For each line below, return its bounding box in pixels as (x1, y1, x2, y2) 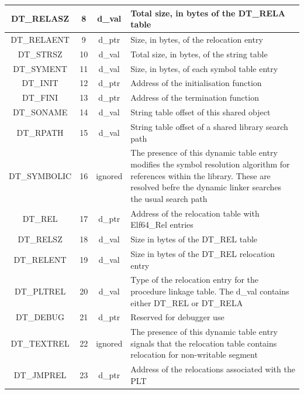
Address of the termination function (130, 91, 259, 104)
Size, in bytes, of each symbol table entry (130, 62, 278, 74)
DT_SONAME (12, 106, 68, 118)
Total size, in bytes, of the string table (130, 47, 268, 60)
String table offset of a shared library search (130, 121, 288, 132)
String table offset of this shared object (130, 106, 271, 118)
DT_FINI (22, 91, 58, 104)
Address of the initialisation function (130, 77, 262, 89)
